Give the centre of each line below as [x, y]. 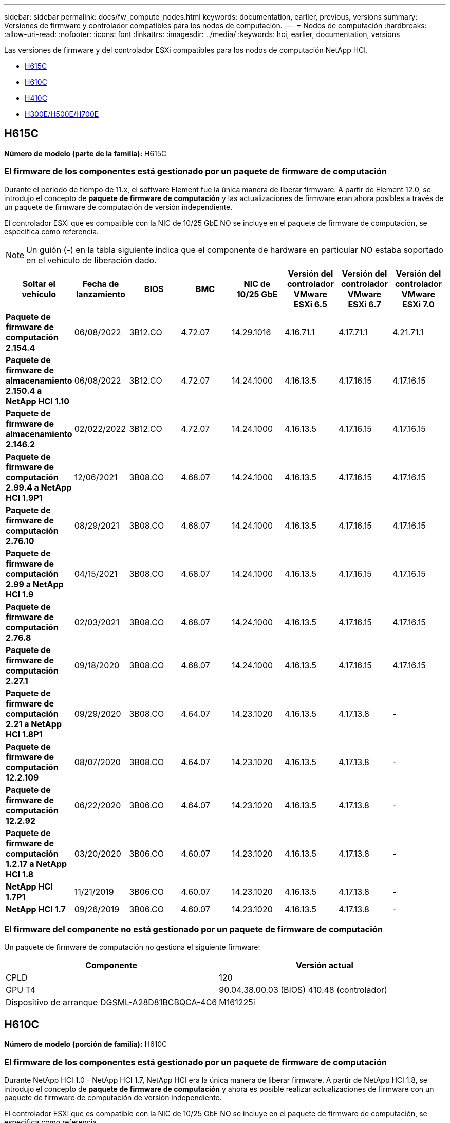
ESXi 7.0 [418, 304]
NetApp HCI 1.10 [38, 401]
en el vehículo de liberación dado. [91, 260]
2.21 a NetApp [34, 724]
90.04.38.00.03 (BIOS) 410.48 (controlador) [303, 990]
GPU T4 [21, 990]
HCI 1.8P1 [24, 734]
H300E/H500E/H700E [62, 114]
